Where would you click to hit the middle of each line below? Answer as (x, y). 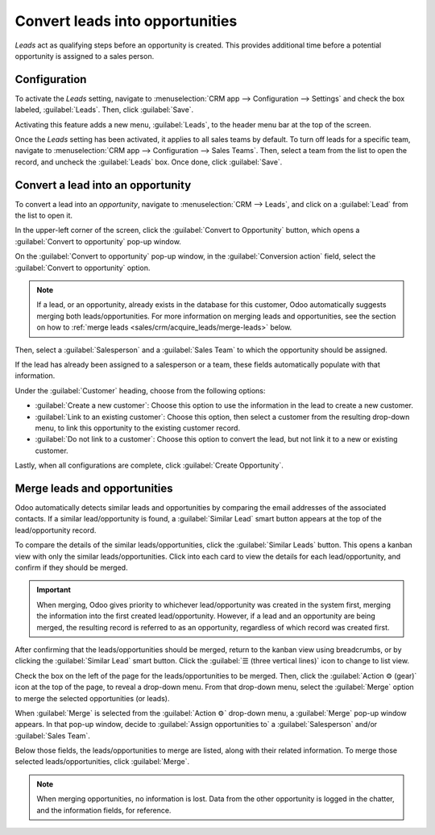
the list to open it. (43, 216)
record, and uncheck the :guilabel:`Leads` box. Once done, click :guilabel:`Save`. (149, 162)
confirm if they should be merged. (71, 567)
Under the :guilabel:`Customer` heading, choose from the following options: (140, 390)
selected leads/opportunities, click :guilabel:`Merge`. (102, 762)
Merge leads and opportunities (94, 488)
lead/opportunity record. (56, 530)
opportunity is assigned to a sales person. (85, 56)
